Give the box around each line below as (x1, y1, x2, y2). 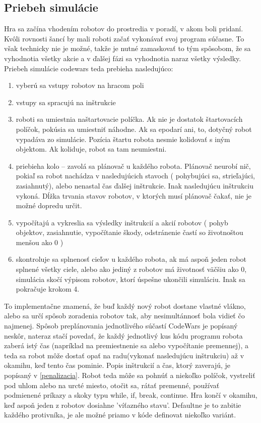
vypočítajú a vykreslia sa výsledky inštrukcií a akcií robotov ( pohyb (16, 217, 228, 227)
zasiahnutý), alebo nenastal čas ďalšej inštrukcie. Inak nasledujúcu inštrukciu (16, 180, 254, 191)
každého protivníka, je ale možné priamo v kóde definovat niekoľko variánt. (4, 409, 236, 420)
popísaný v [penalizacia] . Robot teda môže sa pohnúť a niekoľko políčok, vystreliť (4, 370, 255, 381)
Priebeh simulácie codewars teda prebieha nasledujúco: (4, 63, 173, 73)
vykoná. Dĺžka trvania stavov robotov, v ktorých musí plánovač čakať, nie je (16, 190, 251, 201)
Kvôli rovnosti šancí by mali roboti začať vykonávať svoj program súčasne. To (4, 33, 244, 43)
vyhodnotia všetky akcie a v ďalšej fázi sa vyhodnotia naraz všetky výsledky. (4, 53, 241, 63)
